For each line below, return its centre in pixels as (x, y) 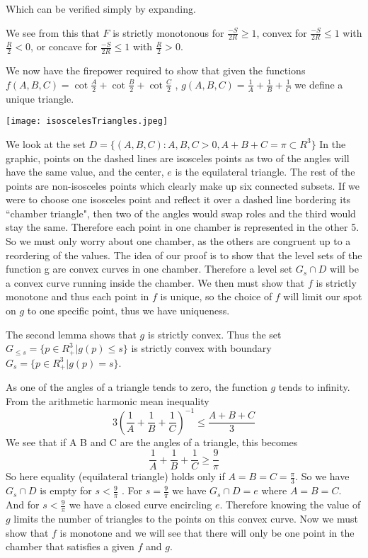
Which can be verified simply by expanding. (101, 8)
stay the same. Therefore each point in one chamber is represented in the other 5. (183, 227)
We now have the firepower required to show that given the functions (156, 70)
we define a (319, 84)
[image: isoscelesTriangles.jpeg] (87, 121)
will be (344, 269)
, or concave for (64, 46)
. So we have (322, 476)
